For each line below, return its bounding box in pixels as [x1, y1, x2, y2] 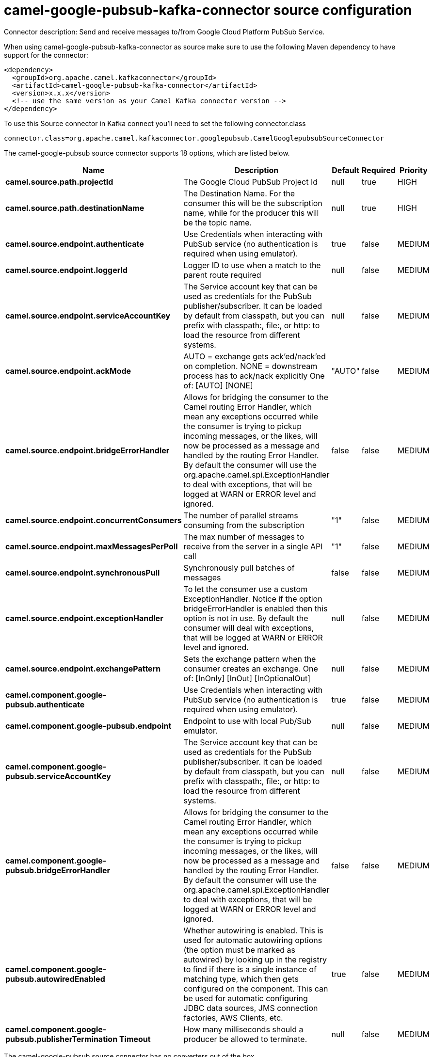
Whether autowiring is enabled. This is [183, 925, 323, 935]
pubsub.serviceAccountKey [5, 771, 111, 781]
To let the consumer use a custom [183, 584, 308, 594]
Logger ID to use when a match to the [183, 260, 321, 270]
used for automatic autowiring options [183, 935, 322, 945]
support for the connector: [4, 50, 88, 59]
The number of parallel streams [183, 510, 298, 520]
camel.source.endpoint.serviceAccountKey [5, 310, 171, 320]
